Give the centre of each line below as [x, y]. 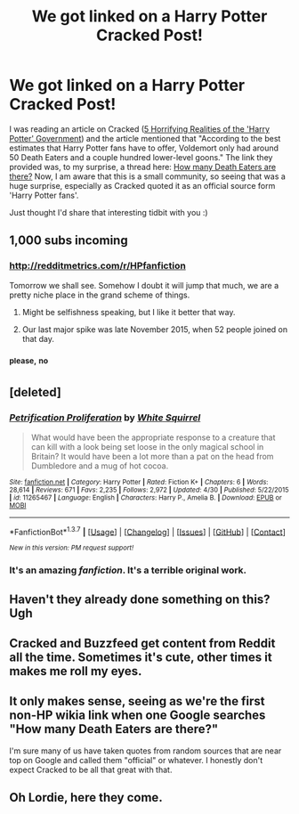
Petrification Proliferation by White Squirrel [105, 418]
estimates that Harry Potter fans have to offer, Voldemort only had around [144, 148]
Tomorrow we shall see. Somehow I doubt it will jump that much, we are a [144, 285]
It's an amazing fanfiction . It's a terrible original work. [128, 570]
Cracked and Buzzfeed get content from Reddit [142, 643]
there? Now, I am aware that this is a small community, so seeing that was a [148, 176]
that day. [38, 338]
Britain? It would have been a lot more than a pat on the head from [152, 456]
